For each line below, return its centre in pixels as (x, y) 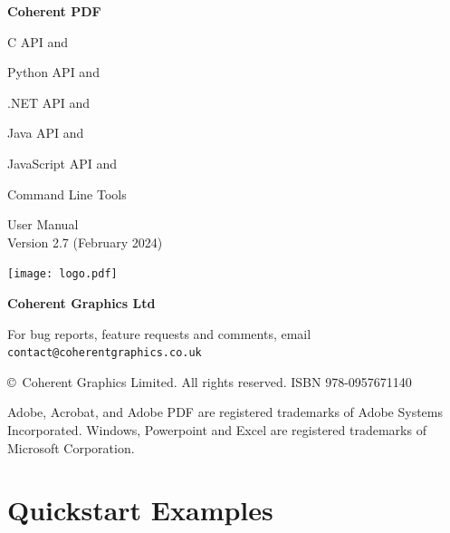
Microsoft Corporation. (71, 447)
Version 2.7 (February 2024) (85, 242)
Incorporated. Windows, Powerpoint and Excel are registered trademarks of (217, 430)
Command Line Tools (67, 194)
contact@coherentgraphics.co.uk (105, 353)
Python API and (53, 72)
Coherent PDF (54, 11)
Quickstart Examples (140, 510)
